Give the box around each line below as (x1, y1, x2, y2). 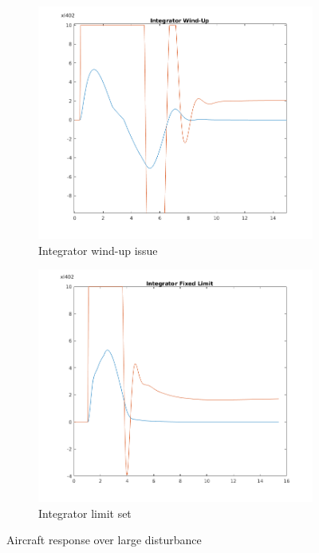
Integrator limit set (38, 504, 132, 521)
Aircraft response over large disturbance (6, 531, 202, 548)
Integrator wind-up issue (38, 241, 158, 258)
